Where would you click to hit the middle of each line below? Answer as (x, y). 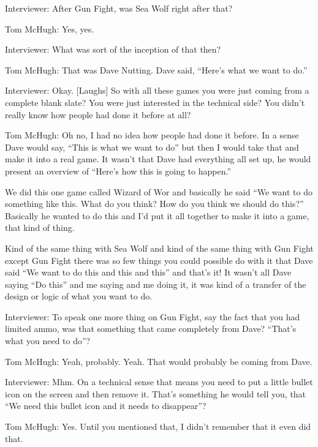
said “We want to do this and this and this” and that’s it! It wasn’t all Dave (148, 272)
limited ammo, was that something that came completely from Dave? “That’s (151, 329)
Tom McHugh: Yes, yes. (50, 28)
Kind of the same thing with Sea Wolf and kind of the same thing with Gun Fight (159, 248)
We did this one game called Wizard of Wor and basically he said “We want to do (159, 191)
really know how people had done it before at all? (98, 114)
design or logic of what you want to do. (79, 296)
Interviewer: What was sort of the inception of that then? (113, 49)
